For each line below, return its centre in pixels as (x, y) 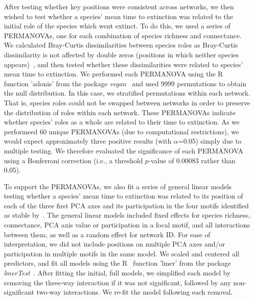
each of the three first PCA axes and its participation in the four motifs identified (127, 205)
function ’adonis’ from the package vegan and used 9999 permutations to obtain (125, 83)
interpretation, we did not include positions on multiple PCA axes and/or (115, 244)
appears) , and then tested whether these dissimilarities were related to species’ (124, 64)
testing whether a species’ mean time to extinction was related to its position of (124, 196)
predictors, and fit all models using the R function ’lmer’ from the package (117, 263)
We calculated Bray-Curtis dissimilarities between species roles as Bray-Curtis (121, 45)
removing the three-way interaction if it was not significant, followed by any (117, 282)
